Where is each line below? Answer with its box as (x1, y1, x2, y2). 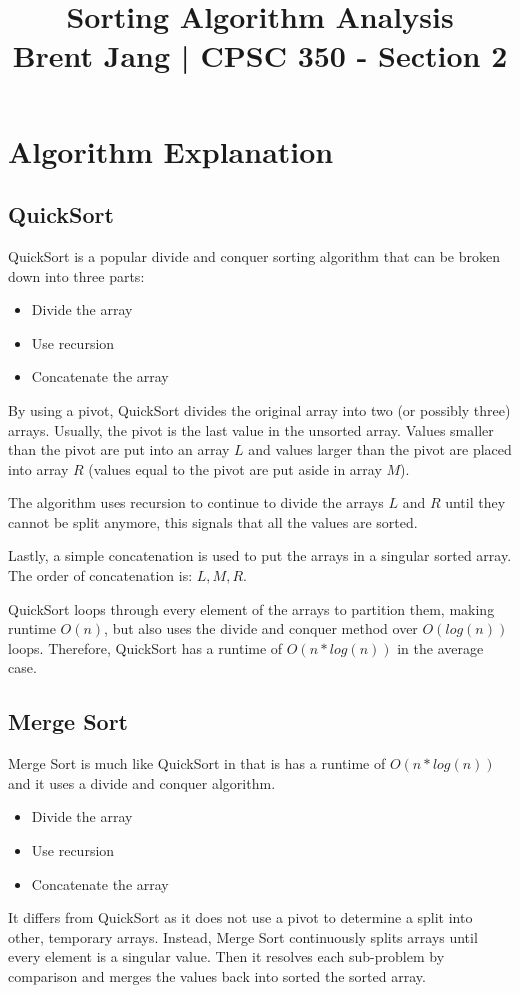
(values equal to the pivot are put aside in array (88, 458, 382, 479)
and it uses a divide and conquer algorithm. (8, 772, 276, 793)
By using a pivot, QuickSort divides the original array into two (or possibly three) (8, 399, 511, 420)
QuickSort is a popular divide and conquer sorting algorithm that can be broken (8, 245, 501, 266)
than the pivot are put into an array (8, 439, 230, 460)
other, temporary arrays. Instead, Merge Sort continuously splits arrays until (8, 926, 478, 947)
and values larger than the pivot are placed (248, 439, 512, 460)
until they (445, 492, 506, 513)
